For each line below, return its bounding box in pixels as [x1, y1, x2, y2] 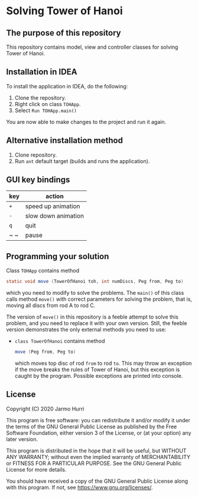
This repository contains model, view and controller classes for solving [6, 43, 178, 50]
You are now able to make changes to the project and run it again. [6, 118, 167, 125]
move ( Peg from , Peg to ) [14, 349, 76, 355]
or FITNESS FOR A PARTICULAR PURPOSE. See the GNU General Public [6, 460, 182, 467]
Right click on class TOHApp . [14, 100, 81, 107]
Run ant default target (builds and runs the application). [14, 157, 150, 164]
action [45, 192, 64, 200]
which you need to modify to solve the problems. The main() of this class [6, 289, 184, 297]
